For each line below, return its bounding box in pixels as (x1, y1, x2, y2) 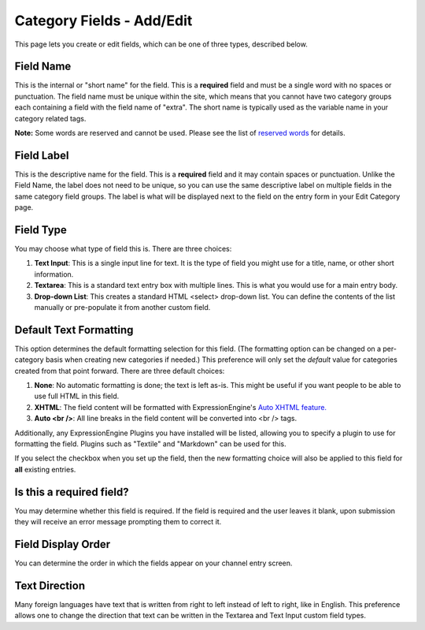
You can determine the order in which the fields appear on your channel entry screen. (14, 558, 293, 568)
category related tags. (14, 114, 87, 123)
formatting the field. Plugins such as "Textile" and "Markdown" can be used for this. (14, 438, 286, 449)
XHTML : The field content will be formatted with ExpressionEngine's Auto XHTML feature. (34, 402, 327, 412)
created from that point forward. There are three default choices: (14, 366, 225, 375)
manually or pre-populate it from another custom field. (34, 302, 211, 311)
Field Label (14, 148, 69, 162)
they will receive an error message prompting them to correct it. (14, 517, 222, 527)
